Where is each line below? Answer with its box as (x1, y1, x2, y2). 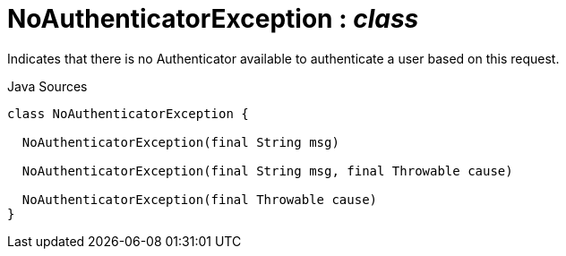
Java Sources (7, 78, 88, 94)
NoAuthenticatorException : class (7, 4, 419, 34)
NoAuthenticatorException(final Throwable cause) (21, 192, 378, 207)
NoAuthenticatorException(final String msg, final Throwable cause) (21, 163, 513, 178)
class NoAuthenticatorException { (7, 106, 249, 121)
